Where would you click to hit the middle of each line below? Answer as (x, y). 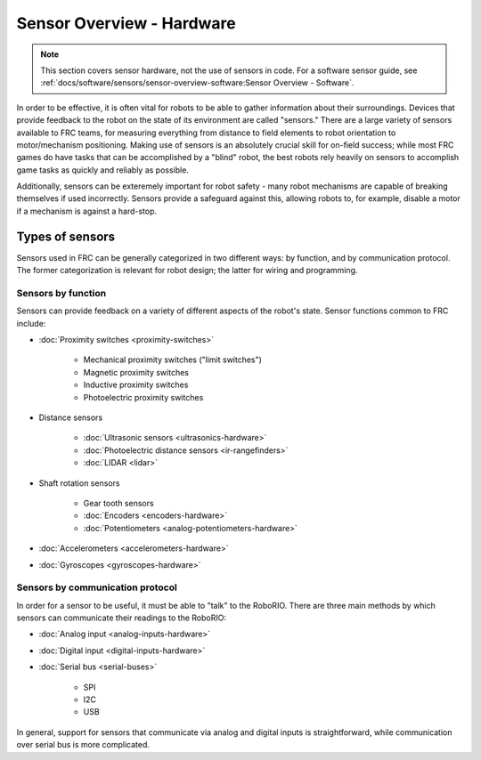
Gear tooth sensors (119, 503)
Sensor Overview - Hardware (126, 23)
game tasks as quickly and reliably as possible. (102, 170)
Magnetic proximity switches (136, 372)
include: (31, 323)
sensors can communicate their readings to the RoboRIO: (122, 618)
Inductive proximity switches (136, 385)
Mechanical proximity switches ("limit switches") (173, 360)
